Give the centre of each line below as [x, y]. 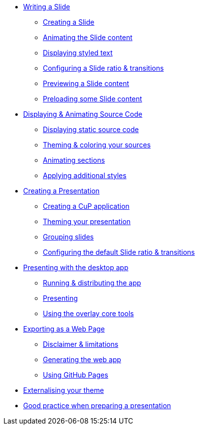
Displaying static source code [91, 129]
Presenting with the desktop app [76, 267]
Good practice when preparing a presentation [97, 405]
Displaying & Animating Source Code [83, 114]
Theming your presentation [87, 221]
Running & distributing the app [92, 283]
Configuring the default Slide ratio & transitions [119, 252]
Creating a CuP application [86, 206]
